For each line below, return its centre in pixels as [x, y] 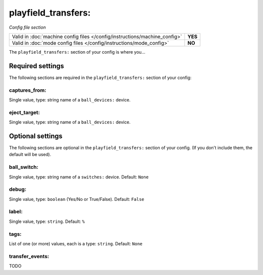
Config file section [28, 27]
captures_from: [28, 90]
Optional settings [36, 136]
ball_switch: [24, 167]
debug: [18, 189]
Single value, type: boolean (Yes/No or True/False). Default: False [77, 199]
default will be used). [30, 155]
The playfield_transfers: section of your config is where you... [77, 52]
